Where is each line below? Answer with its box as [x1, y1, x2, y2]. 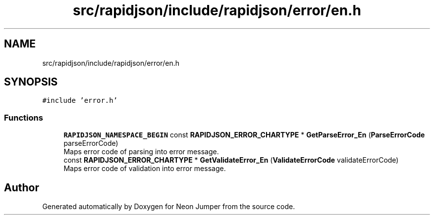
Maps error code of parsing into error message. [63, 147, 219, 156]
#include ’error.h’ [42, 96, 118, 105]
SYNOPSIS [4, 76, 58, 88]
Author [4, 181, 39, 194]
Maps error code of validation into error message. [63, 164, 226, 173]
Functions [4, 112, 43, 123]
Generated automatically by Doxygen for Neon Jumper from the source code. [42, 202, 295, 211]
